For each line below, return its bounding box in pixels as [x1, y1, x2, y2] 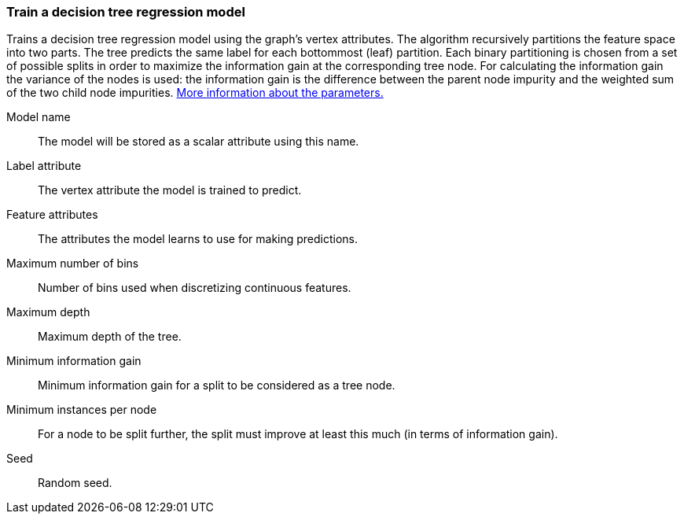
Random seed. [38, 476, 112, 490]
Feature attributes [6, 208, 98, 222]
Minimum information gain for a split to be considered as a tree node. [38, 378, 395, 393]
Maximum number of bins [6, 256, 139, 271]
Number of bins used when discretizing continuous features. [38, 281, 351, 295]
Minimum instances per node [6, 403, 157, 417]
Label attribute [6, 159, 82, 173]
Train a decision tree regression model [6, 4, 245, 20]
